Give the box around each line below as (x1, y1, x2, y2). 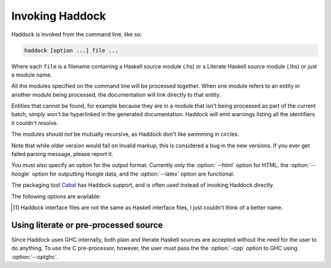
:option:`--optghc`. (11, 253, 58, 260)
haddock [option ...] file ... (24, 47, 119, 54)
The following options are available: (11, 193, 101, 200)
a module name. (11, 71, 52, 78)
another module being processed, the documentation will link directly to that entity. (11, 91, 221, 98)
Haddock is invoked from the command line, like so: (11, 31, 142, 38)
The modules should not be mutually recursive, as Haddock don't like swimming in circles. (11, 130, 239, 138)
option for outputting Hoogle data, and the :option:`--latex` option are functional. (31, 170, 235, 177)
